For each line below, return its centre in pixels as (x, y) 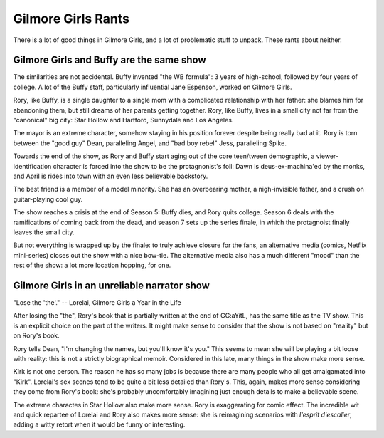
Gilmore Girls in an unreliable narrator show (111, 285)
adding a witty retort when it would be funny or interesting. (99, 424)
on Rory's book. (36, 335)
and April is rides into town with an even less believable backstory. (111, 176)
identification (32, 166)
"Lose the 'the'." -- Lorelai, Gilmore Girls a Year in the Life (97, 302)
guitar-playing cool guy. (48, 199)
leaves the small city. (44, 232)
